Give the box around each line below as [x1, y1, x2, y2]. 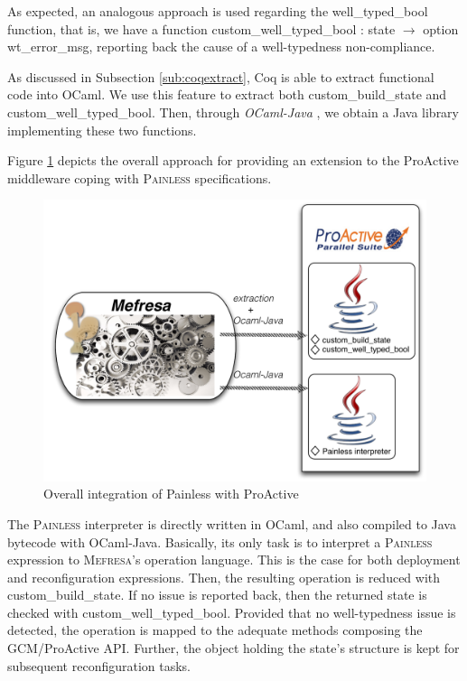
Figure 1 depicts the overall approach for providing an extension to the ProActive [7, 151, 459, 170]
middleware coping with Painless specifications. [7, 168, 272, 187]
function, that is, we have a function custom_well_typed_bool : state [7, 19, 396, 38]
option [423, 19, 459, 38]
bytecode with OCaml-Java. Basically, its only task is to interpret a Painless [7, 532, 433, 551]
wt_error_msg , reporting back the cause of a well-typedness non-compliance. [7, 37, 435, 56]
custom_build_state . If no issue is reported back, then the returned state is [7, 585, 427, 604]
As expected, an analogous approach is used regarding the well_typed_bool [7, 2, 428, 20]
